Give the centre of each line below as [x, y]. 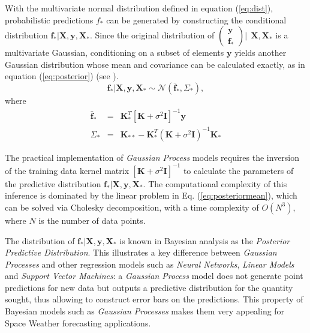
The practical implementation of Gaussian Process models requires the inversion [152, 157]
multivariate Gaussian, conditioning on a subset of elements [115, 52]
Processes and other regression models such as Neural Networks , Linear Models [150, 264]
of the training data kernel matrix [67, 170]
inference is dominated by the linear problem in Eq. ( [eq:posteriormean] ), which [151, 195]
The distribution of [40, 240]
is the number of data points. [92, 220]
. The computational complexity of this [215, 183]
